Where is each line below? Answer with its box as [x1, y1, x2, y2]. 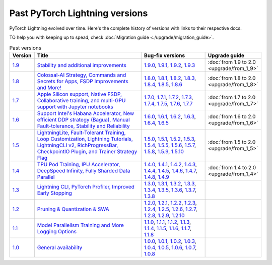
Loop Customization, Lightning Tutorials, [37, 135, 133, 142]
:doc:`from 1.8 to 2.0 [208, 75, 256, 82]
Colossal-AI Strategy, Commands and [37, 71, 126, 78]
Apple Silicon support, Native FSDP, [37, 91, 122, 98]
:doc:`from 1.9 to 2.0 [208, 58, 256, 65]
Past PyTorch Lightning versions [9, 8, 148, 19]
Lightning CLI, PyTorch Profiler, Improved [37, 183, 134, 190]
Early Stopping [37, 189, 73, 196]
